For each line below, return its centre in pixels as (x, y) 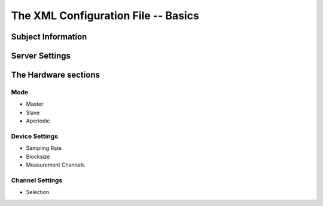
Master (35, 104)
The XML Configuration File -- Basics (105, 16)
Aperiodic (38, 121)
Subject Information (49, 37)
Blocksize (38, 156)
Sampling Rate (44, 148)
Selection (38, 192)
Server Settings (41, 56)
